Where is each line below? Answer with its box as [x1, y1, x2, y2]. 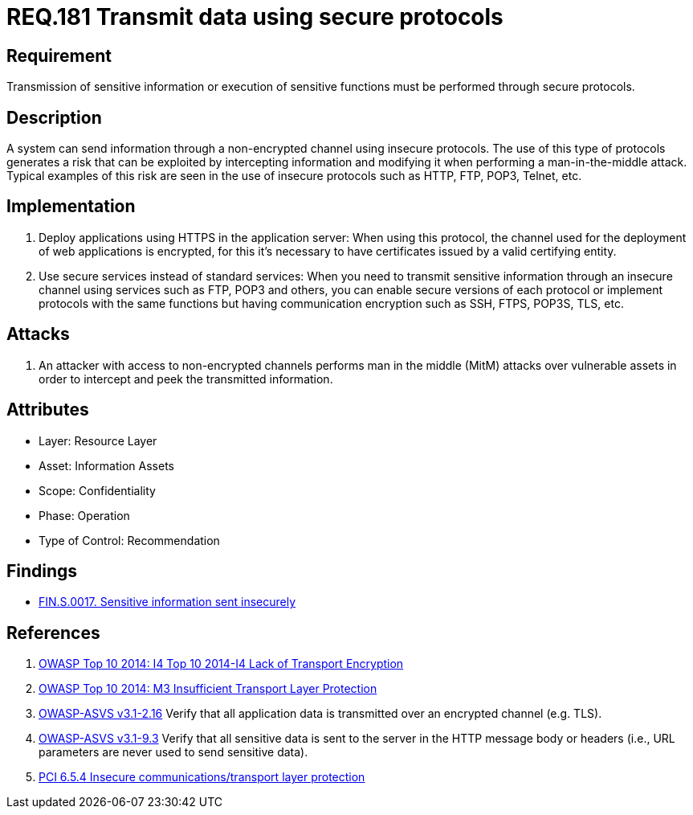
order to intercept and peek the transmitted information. [39, 371, 333, 386]
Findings [6, 560, 78, 581]
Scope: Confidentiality [39, 483, 156, 498]
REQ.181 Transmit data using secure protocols [6, 3, 503, 31]
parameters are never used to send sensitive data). [39, 745, 308, 760]
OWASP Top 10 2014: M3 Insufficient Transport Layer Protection [39, 682, 377, 696]
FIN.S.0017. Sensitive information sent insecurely [39, 595, 296, 609]
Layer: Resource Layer [39, 433, 157, 448]
